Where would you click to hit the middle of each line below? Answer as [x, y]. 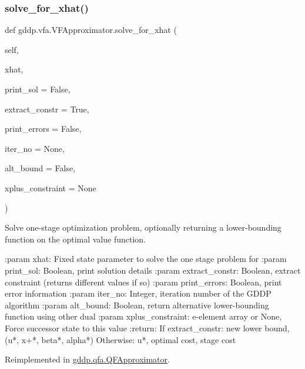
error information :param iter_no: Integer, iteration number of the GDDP [138, 293]
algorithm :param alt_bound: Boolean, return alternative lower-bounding [137, 305]
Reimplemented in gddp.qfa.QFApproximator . [87, 359]
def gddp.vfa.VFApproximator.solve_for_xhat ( [91, 30]
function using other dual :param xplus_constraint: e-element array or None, [143, 316]
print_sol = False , [38, 89]
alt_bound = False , [40, 168]
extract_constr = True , [47, 109]
